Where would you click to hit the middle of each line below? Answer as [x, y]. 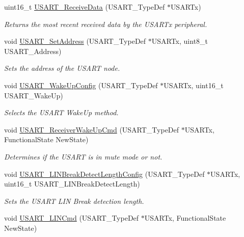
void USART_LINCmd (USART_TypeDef [72, 218]
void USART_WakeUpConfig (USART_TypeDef [81, 85]
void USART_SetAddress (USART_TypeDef [75, 41]
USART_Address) [33, 51]
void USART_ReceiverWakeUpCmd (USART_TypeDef [92, 129]
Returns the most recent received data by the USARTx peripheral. [106, 24]
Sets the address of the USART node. [62, 68]
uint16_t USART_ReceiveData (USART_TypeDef [85, 7]
